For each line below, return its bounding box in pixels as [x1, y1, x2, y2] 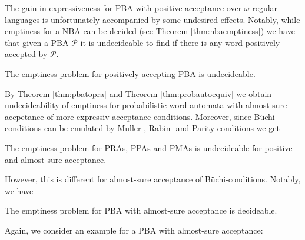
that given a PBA [5, 36, 69, 48]
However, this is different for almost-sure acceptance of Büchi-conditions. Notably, [5, 173, 301, 185]
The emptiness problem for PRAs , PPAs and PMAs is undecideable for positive [5, 141, 293, 154]
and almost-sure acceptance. [5, 153, 107, 165]
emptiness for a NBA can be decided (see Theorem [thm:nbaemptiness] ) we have [5, 25, 295, 37]
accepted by [5, 48, 48, 60]
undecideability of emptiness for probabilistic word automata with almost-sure [5, 99, 287, 111]
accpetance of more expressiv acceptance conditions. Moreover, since [5, 110, 251, 122]
